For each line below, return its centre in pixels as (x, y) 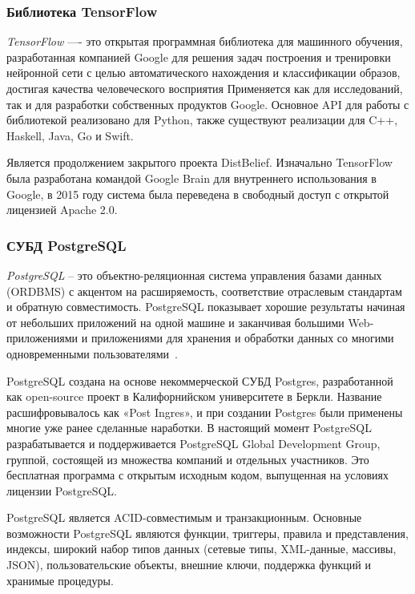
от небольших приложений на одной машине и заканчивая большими (175, 322)
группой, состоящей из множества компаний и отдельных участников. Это (188, 459)
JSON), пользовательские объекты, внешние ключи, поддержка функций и (189, 565)
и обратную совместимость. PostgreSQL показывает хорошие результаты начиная (206, 307)
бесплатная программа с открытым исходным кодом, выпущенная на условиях (197, 475)
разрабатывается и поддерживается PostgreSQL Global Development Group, (193, 443)
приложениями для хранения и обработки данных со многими (242, 338)
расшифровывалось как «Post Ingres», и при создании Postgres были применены (205, 412)
